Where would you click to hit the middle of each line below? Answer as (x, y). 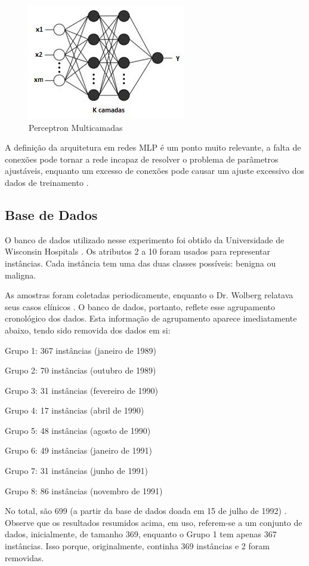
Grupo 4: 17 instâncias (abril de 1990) (75, 410)
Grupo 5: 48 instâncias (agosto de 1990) (78, 430)
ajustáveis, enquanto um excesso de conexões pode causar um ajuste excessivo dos (155, 171)
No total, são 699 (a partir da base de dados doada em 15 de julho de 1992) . (146, 511)
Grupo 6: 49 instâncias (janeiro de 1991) (78, 450)
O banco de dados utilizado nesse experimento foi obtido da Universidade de (145, 239)
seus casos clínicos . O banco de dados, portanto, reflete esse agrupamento (140, 306)
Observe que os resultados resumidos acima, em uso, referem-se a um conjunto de (154, 522)
